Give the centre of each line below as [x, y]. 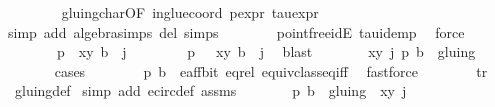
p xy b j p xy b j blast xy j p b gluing [266, 51]
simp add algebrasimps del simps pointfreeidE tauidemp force [236, 31]
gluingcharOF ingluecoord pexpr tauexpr [190, 12]
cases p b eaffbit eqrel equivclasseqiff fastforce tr [271, 70]
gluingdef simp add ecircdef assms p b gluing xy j [210, 90]
